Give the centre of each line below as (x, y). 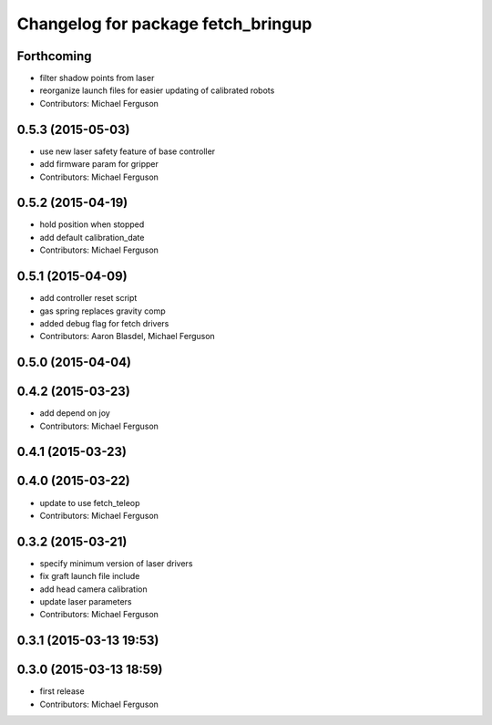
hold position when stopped (92, 224)
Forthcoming (54, 56)
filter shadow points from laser (97, 78)
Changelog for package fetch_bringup (164, 24)
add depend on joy (75, 413)
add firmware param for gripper (99, 164)
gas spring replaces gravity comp (102, 311)
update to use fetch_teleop (90, 502)
